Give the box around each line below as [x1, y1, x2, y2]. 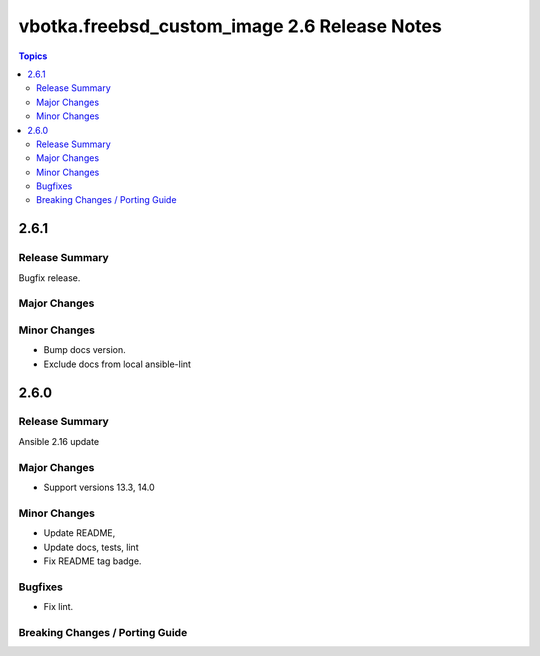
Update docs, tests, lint [43, 541, 139, 553]
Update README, [43, 527, 116, 539]
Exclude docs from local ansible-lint [43, 358, 192, 370]
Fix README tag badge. [43, 555, 142, 567]
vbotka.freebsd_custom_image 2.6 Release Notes [18, 15, 442, 37]
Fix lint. [43, 601, 74, 613]
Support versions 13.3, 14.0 [43, 481, 155, 493]
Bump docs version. [43, 344, 127, 356]
